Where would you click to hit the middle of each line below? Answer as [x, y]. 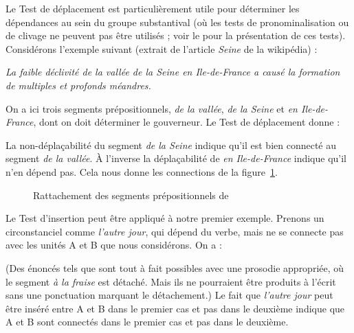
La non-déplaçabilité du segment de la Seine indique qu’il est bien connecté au [171, 145]
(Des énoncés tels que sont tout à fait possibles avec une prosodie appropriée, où [175, 267]
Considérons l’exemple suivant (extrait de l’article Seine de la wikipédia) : [162, 48]
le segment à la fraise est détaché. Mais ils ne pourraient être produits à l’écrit [171, 281]
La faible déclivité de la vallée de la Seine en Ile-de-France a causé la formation [173, 72]
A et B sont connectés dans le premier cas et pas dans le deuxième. [147, 322]
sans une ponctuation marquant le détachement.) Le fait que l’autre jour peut [169, 295]
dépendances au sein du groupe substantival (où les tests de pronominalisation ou [177, 22]
